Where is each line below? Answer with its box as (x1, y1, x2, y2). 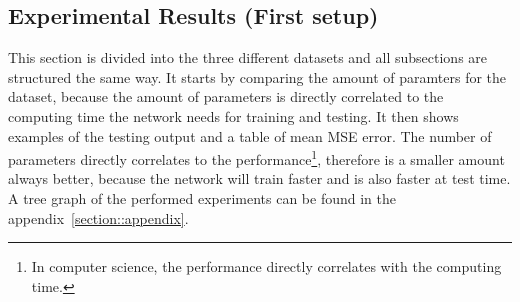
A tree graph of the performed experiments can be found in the (8, 188, 397, 209)
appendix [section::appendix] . (8, 207, 189, 228)
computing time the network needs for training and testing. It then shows (8, 105, 459, 126)
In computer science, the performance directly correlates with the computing (31, 256, 502, 277)
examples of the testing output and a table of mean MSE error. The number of (8, 125, 492, 146)
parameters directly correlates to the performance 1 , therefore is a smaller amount (8, 146, 505, 169)
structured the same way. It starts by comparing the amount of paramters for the (8, 66, 507, 87)
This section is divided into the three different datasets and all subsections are (8, 47, 488, 68)
